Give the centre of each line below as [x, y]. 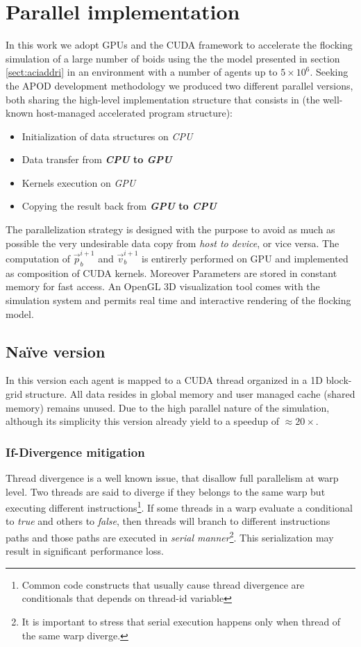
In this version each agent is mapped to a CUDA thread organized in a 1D [164, 380]
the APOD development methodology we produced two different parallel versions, [179, 85]
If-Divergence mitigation [75, 452]
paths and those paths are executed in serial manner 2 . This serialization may [170, 536]
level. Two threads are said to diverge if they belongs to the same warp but [166, 491]
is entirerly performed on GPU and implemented [245, 258]
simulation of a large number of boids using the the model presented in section [173, 58]
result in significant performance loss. [85, 551]
